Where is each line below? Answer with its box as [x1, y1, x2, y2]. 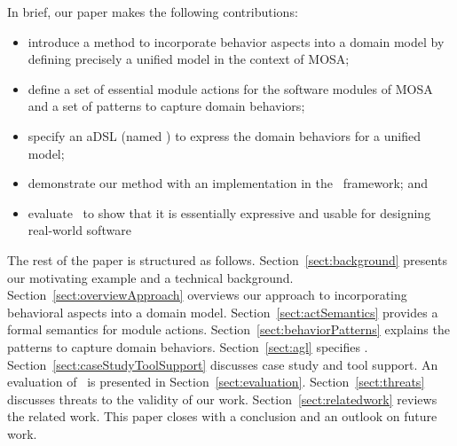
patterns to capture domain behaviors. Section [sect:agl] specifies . [7, 337, 368, 356]
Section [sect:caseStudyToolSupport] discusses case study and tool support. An [7, 355, 438, 373]
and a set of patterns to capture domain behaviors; [28, 97, 305, 115]
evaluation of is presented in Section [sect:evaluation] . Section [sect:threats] [7, 372, 425, 391]
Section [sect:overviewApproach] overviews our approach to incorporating [7, 286, 407, 304]
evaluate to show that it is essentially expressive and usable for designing [28, 203, 431, 222]
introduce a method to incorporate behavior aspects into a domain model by [28, 32, 445, 51]
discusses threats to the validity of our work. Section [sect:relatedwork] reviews [7, 389, 437, 408]
